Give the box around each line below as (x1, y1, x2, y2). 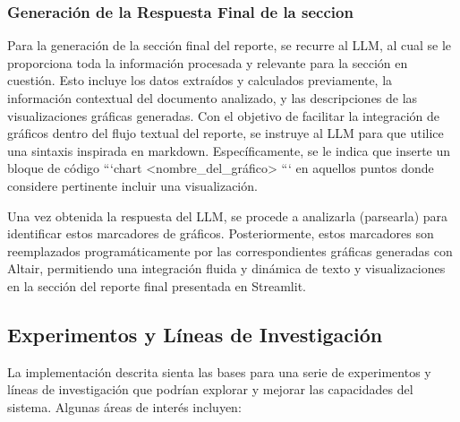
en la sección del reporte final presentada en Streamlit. (7, 276, 306, 295)
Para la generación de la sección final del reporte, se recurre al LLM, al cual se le (7, 36, 452, 55)
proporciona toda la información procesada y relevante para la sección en (7, 53, 408, 72)
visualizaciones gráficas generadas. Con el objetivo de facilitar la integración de (7, 106, 440, 125)
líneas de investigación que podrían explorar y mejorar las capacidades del (7, 380, 413, 399)
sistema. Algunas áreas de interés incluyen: (7, 397, 242, 416)
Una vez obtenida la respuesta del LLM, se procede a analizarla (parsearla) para (7, 206, 448, 225)
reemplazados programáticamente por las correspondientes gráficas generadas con (7, 241, 453, 260)
